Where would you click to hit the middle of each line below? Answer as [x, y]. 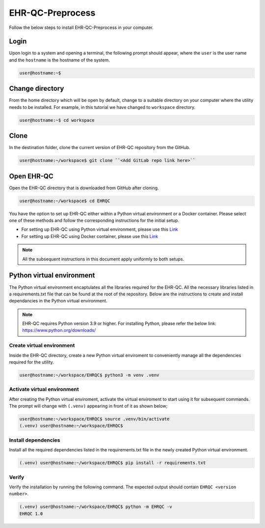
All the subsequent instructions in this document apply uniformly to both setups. [103, 259]
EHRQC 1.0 [31, 514]
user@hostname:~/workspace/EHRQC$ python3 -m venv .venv [89, 375]
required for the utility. [31, 362]
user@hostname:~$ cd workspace [57, 120]
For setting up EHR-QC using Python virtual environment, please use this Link [100, 229]
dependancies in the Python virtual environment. [58, 301]
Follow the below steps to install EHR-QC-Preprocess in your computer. [81, 27]
